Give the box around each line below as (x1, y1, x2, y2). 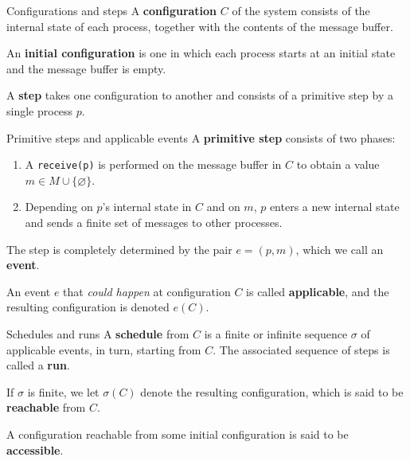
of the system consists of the (232, 2, 370, 18)
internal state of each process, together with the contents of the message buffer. (6, 18, 393, 34)
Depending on (25, 198, 93, 215)
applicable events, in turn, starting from (6, 341, 201, 357)
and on (206, 198, 240, 215)
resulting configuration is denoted (6, 299, 170, 315)
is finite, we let (27, 383, 100, 400)
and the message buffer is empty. (6, 60, 166, 76)
